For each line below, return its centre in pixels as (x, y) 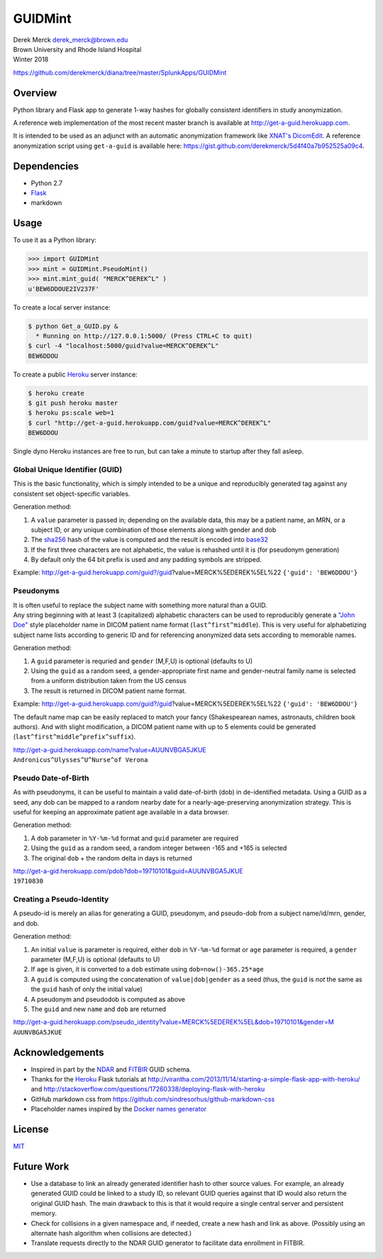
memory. (44, 1214)
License (31, 1129)
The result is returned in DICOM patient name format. (109, 691)
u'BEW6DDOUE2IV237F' (63, 289)
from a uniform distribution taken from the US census (109, 681)
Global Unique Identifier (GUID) (68, 469)
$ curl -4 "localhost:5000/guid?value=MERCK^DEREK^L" (123, 346)
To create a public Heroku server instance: (75, 374)
